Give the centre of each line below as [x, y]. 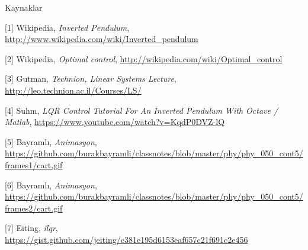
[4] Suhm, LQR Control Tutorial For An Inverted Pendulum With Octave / [142, 110]
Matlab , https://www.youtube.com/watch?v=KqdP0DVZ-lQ [115, 122]
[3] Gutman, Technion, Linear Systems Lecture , [91, 78]
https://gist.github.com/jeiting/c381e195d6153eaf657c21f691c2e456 [126, 239]
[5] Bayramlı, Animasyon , [51, 141]
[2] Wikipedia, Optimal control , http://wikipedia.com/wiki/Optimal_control [144, 58]
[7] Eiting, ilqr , [31, 228]
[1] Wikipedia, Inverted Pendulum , [67, 27]
